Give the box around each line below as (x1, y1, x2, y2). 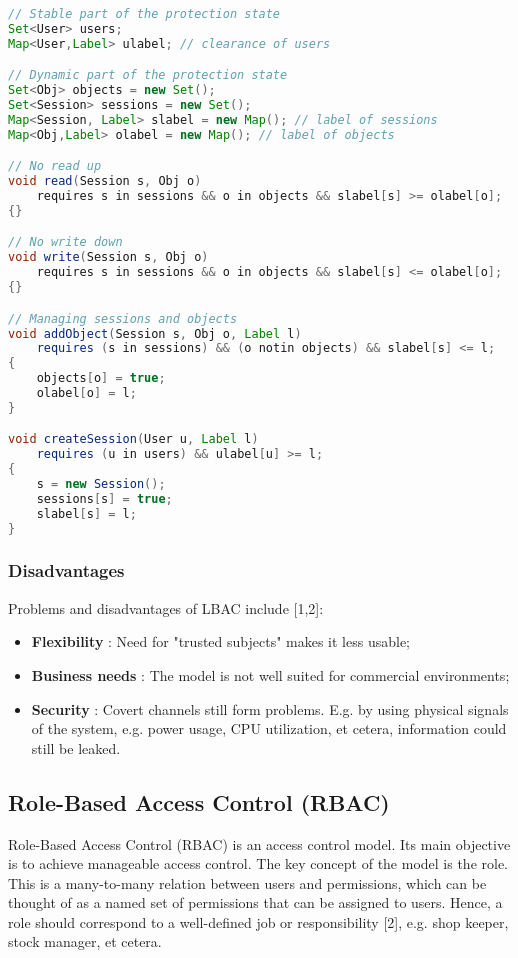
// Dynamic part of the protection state (8, 68, 288, 83)
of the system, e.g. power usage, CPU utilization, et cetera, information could (31, 718, 507, 739)
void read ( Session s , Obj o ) (8, 174, 202, 189)
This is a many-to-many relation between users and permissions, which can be (8, 872, 487, 893)
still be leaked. (31, 737, 121, 758)
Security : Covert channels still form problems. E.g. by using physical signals (31, 698, 509, 719)
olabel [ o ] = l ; (36, 386, 137, 400)
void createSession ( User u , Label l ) (8, 432, 259, 447)
